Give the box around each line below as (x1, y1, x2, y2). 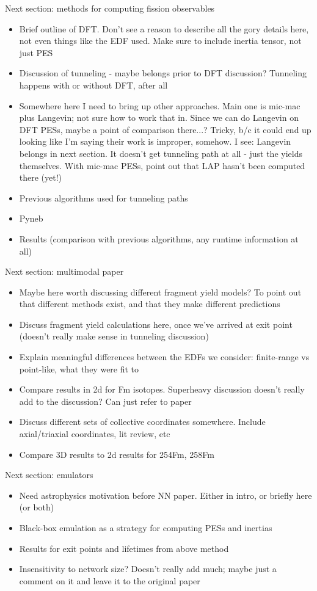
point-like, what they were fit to (19, 362, 139, 375)
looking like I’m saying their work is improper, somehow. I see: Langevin (19, 135, 291, 148)
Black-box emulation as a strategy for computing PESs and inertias (19, 521, 272, 534)
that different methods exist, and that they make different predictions (19, 297, 280, 310)
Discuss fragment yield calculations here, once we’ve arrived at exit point (19, 317, 293, 330)
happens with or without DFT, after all (19, 78, 168, 91)
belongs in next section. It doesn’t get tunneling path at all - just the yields (19, 147, 302, 159)
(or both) (19, 501, 54, 513)
